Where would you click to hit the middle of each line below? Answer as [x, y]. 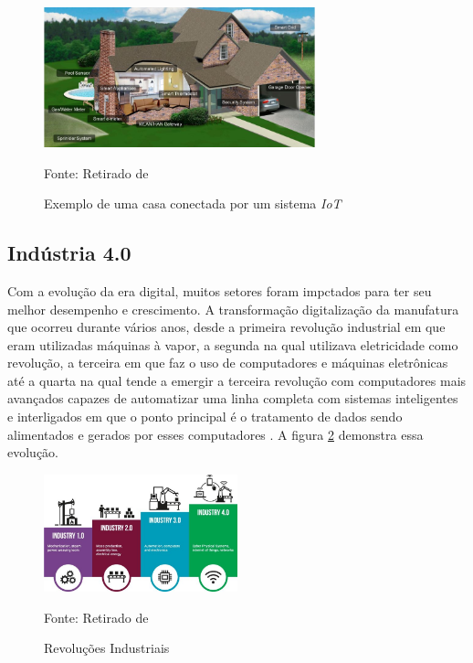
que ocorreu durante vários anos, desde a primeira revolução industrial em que [226, 327]
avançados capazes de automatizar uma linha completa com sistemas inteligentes [233, 398]
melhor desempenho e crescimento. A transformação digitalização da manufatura [233, 309]
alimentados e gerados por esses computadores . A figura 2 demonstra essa [215, 434]
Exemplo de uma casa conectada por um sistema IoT [193, 203]
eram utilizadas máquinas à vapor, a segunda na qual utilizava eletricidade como [233, 344]
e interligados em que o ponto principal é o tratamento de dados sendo [205, 417]
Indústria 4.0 [69, 253]
